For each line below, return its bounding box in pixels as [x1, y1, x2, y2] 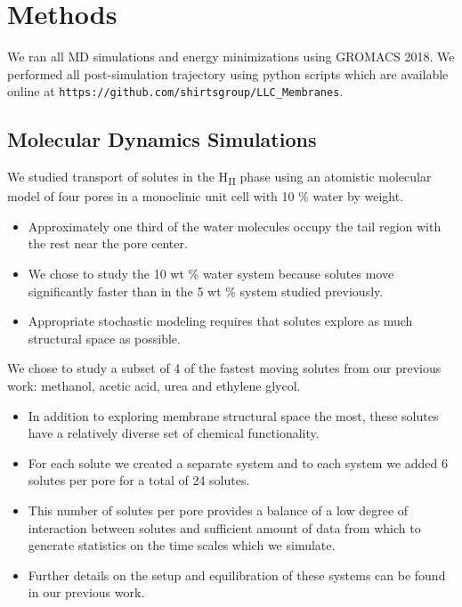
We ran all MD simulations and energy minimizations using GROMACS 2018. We [7, 47, 455, 66]
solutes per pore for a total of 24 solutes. [28, 471, 250, 490]
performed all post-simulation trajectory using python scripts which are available [7, 64, 449, 83]
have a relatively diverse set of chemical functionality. [28, 424, 320, 442]
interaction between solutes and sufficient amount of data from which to [28, 518, 421, 537]
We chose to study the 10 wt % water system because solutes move [28, 264, 394, 283]
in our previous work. [28, 583, 145, 602]
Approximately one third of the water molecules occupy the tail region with [28, 216, 442, 235]
